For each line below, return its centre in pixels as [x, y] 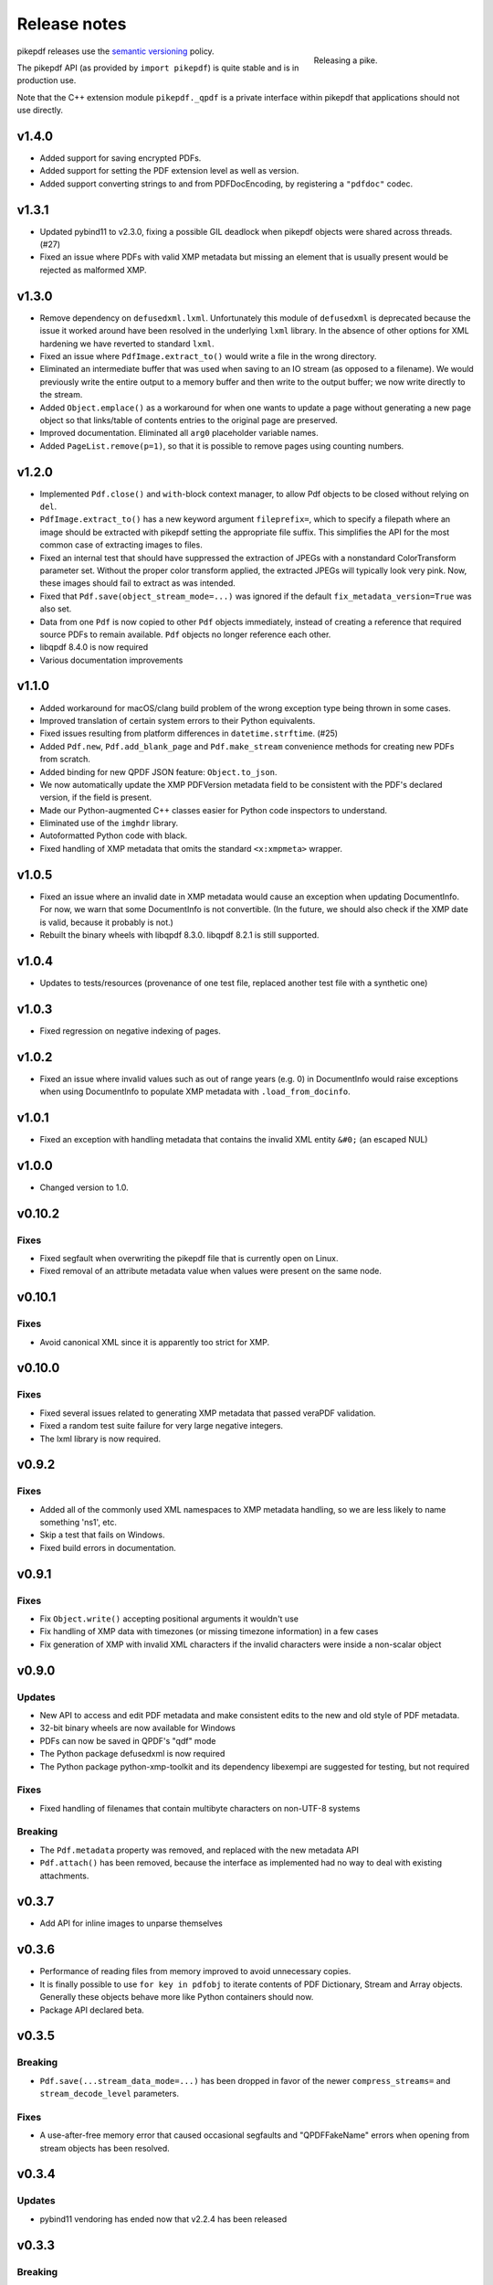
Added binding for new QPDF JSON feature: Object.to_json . [158, 771]
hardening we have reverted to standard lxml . [127, 344]
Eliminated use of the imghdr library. [109, 824]
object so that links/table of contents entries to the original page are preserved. [189, 420]
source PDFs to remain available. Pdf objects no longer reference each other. [185, 634]
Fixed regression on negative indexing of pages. [130, 1031]
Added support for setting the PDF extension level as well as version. [169, 171]
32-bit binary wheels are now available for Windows [138, 1728]
